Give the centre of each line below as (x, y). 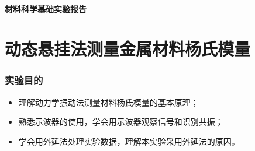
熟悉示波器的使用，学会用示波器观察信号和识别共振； (121, 122)
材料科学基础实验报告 (46, 8)
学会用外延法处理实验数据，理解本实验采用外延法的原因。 (129, 141)
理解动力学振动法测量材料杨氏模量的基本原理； (108, 102)
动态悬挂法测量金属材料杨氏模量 (128, 49)
